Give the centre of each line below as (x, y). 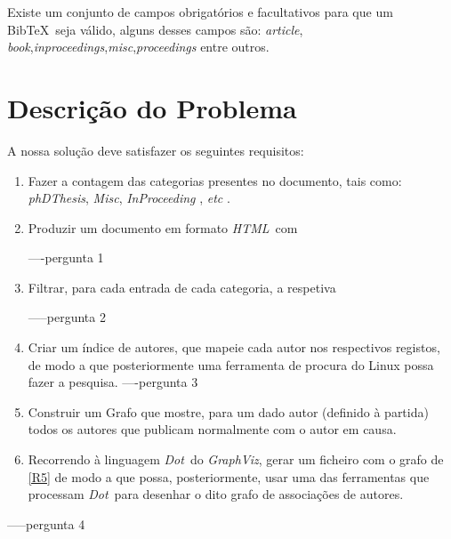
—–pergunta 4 (46, 523)
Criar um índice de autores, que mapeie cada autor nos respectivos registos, (234, 347)
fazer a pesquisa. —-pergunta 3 (113, 382)
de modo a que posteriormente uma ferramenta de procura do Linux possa (231, 364)
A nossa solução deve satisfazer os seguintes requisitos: (156, 150)
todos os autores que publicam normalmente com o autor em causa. (212, 429)
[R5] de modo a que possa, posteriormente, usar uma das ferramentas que (229, 476)
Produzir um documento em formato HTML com (163, 227)
